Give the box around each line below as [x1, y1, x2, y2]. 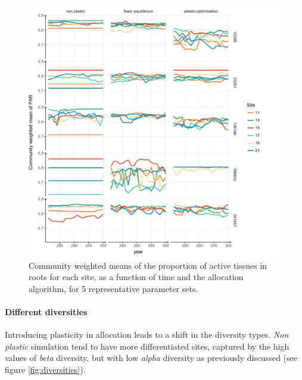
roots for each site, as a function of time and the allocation [29, 271, 244, 283]
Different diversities [5, 305, 88, 318]
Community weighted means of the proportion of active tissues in [29, 259, 267, 271]
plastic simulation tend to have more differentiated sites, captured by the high [5, 340, 289, 352]
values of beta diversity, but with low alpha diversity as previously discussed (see [5, 351, 297, 364]
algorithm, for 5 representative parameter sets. [29, 282, 198, 294]
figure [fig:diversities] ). [5, 363, 86, 375]
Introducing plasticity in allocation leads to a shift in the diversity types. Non [5, 328, 289, 341]
